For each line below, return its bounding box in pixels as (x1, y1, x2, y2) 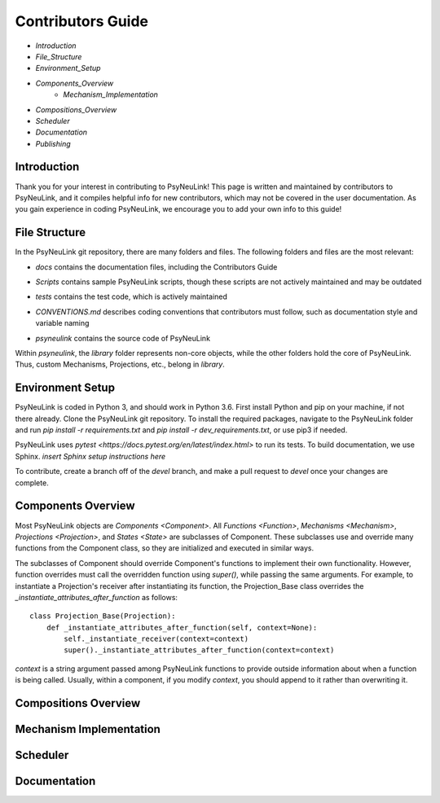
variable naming (35, 318, 90, 328)
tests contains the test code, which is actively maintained (35, 292, 228, 301)
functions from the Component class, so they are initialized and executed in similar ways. (15, 543, 314, 553)
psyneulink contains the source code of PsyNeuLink (35, 333, 211, 343)
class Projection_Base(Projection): (29, 612, 176, 621)
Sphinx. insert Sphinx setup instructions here (15, 451, 166, 461)
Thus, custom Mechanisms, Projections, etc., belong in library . (15, 359, 226, 370)
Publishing (35, 138, 71, 148)
